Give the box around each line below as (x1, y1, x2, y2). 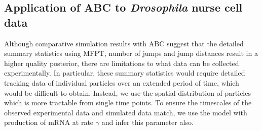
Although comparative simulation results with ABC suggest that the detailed (4, 38, 244, 48)
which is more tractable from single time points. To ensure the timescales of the (4, 97, 252, 108)
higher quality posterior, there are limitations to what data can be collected (4, 57, 239, 68)
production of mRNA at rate (4, 117, 94, 127)
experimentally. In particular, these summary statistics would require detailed (4, 68, 245, 78)
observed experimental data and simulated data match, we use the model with (4, 107, 247, 117)
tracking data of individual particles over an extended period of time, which (4, 77, 239, 88)
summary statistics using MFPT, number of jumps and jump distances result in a (4, 48, 258, 58)
